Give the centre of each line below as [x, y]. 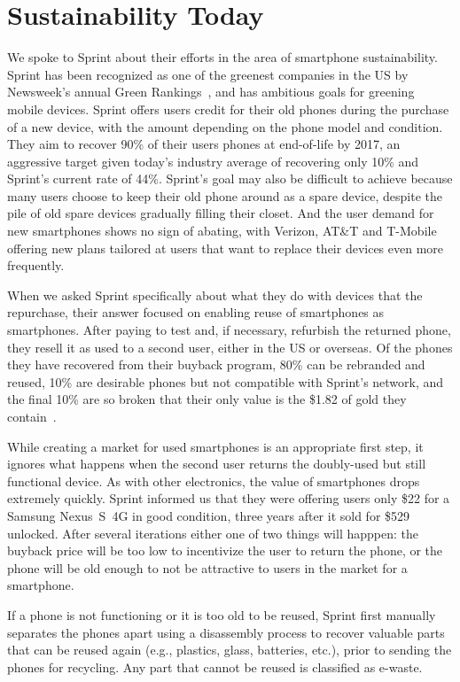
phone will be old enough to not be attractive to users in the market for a [207, 567]
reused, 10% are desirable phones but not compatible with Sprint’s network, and [226, 381]
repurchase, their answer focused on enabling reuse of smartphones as [196, 312]
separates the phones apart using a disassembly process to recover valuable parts [226, 632]
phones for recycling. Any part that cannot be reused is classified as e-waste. [215, 666]
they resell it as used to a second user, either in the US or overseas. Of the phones [230, 347]
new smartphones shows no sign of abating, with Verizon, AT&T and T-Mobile [222, 231]
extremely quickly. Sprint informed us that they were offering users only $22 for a [229, 498]
